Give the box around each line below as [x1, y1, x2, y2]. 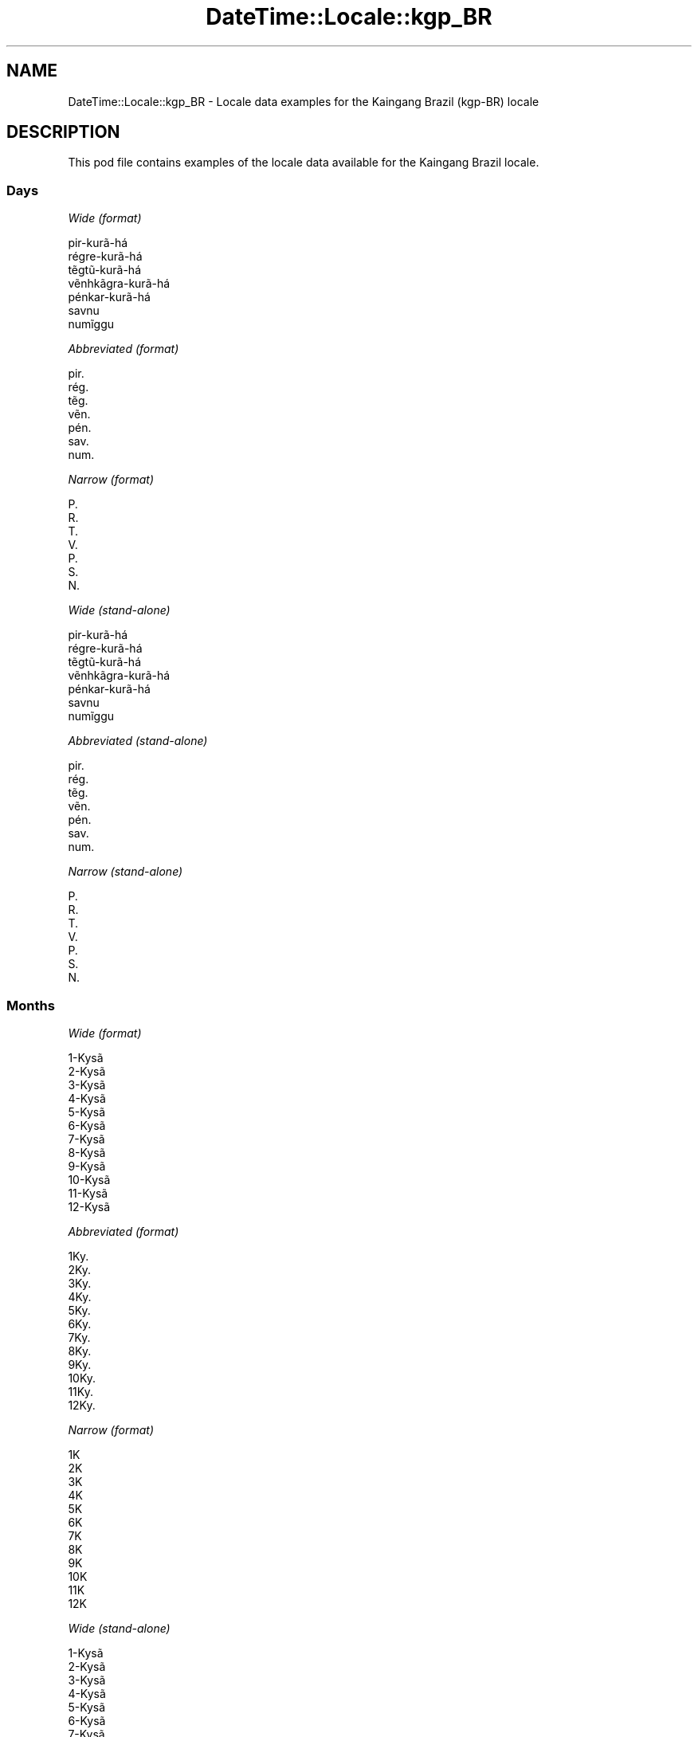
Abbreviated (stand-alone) [68, 734, 208, 748]
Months [6, 997, 55, 1014]
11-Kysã [68, 1186, 108, 1200]
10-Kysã [68, 1172, 111, 1186]
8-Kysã [68, 1145, 106, 1159]
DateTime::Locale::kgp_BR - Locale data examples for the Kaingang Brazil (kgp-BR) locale [68, 94, 539, 108]
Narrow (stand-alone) [68, 865, 183, 879]
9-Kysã [68, 1159, 106, 1173]
